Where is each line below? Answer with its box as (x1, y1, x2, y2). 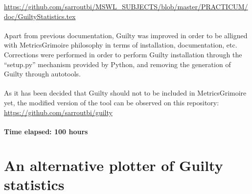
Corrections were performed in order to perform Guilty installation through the (4, 49, 242, 59)
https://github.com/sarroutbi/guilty (4, 107, 113, 117)
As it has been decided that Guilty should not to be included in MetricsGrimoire (4, 88, 247, 98)
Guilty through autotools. (4, 69, 81, 79)
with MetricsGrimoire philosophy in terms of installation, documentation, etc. (4, 40, 237, 50)
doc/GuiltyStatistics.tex (4, 11, 76, 21)
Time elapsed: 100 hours (4, 126, 88, 136)
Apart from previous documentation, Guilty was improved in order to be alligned (4, 30, 248, 40)
